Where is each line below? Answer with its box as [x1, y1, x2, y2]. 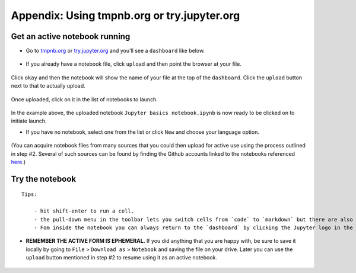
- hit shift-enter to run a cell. [33, 208, 135, 214]
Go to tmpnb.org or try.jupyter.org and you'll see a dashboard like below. [26, 47, 205, 54]
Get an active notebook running [11, 31, 131, 41]
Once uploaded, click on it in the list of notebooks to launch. [11, 95, 158, 103]
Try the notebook [11, 174, 77, 184]
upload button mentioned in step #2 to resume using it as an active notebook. [26, 254, 218, 261]
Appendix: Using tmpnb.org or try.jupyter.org [11, 9, 240, 22]
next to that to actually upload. [11, 82, 85, 89]
